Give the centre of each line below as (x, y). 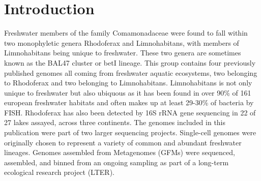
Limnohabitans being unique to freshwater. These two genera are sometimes (123, 53)
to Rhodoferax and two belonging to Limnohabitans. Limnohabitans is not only (128, 83)
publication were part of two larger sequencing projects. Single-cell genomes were (130, 132)
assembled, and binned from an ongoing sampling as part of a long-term (117, 162)
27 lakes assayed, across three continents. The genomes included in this (115, 122)
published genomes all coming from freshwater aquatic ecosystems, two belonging (131, 72)
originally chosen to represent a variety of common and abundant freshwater (123, 142)
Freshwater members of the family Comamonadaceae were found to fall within (126, 33)
